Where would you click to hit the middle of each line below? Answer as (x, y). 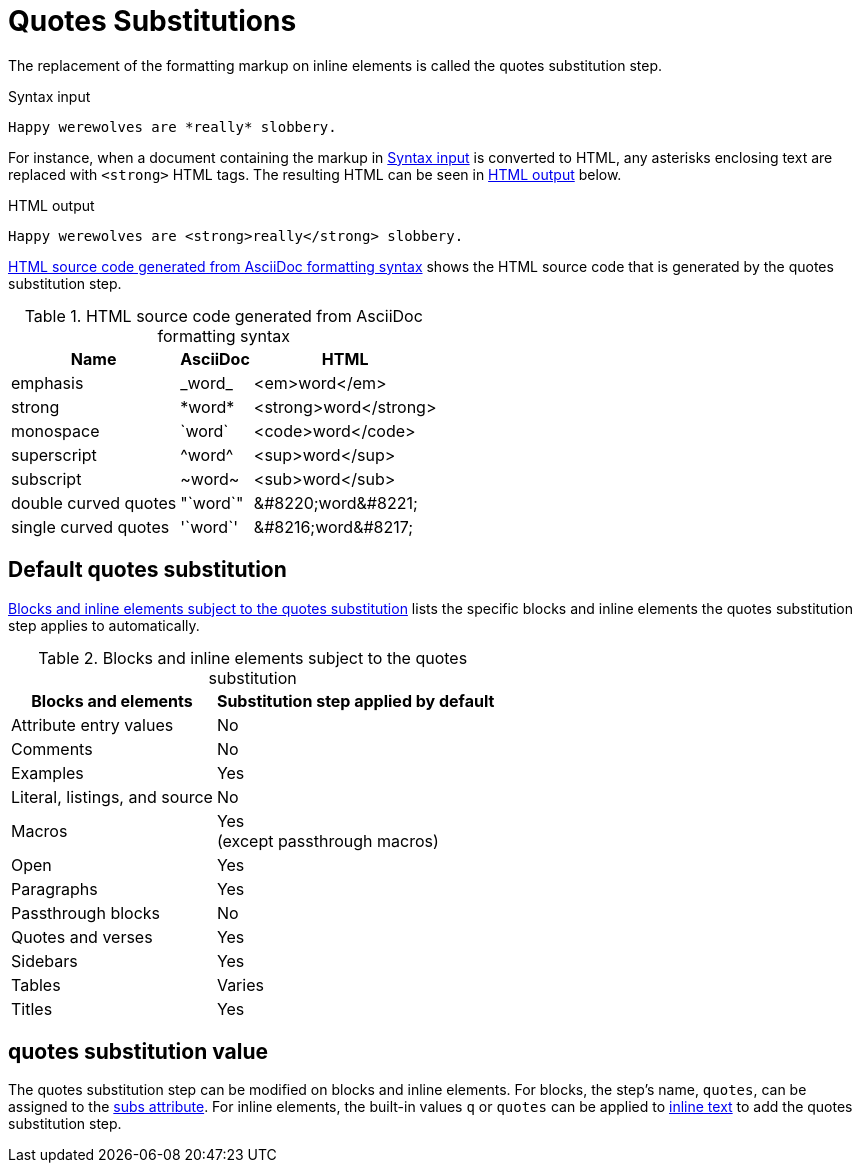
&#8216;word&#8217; (333, 526)
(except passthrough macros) (327, 840)
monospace (55, 430)
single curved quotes (90, 526)
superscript (54, 454)
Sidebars (44, 960)
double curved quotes (94, 502)
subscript (46, 478)
